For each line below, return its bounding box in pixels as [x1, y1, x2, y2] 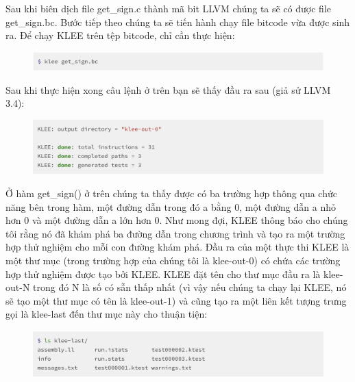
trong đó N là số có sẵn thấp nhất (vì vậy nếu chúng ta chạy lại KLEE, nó [33, 280, 347, 294]
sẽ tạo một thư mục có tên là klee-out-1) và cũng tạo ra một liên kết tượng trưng [5, 293, 347, 307]
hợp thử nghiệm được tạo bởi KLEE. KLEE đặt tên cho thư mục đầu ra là [5, 266, 321, 281]
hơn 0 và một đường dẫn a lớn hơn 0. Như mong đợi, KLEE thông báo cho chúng [5, 213, 348, 227]
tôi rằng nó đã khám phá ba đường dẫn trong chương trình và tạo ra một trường [5, 226, 345, 240]
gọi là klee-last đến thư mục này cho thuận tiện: [5, 307, 208, 321]
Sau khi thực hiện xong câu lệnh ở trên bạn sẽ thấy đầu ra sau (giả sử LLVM [5, 82, 331, 97]
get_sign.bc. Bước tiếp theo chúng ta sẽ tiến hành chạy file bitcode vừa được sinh [5, 14, 350, 29]
